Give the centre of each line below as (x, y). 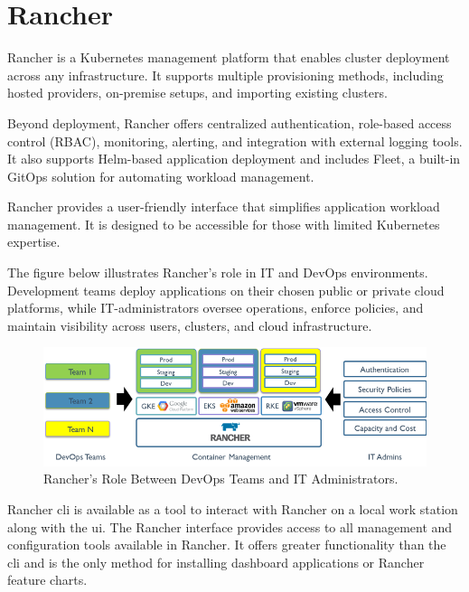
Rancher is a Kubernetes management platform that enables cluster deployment (229, 57)
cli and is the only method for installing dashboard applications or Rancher (216, 562)
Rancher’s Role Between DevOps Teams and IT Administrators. (221, 479)
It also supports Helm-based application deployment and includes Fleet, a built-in (234, 159)
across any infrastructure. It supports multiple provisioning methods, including (225, 75)
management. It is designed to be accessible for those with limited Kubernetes (224, 224)
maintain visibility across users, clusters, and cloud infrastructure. (190, 325)
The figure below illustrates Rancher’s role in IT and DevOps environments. (218, 273)
